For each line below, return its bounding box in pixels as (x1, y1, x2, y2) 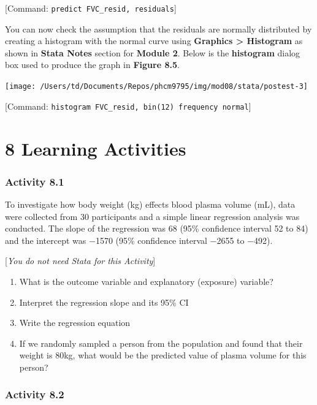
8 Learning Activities (5, 135, 186, 161)
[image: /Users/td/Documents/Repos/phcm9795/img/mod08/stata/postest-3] (5, 82, 308, 91)
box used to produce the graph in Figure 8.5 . (5, 58, 180, 71)
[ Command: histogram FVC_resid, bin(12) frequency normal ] (5, 99, 251, 112)
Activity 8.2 (5, 387, 64, 402)
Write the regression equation (19, 316, 131, 329)
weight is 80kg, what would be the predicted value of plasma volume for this (19, 349, 307, 361)
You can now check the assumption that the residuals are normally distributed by (5, 22, 312, 35)
